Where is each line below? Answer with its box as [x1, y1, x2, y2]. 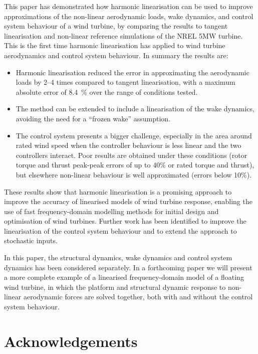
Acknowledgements [4, 330, 138, 351]
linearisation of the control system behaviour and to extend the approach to [4, 225, 237, 236]
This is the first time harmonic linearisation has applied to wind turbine [4, 40, 225, 51]
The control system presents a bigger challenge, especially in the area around [16, 130, 252, 140]
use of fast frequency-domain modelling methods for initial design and [4, 206, 219, 216]
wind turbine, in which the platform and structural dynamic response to [4, 281, 226, 292]
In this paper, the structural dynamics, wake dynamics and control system [4, 252, 232, 263]
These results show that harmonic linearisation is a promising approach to [4, 186, 232, 197]
